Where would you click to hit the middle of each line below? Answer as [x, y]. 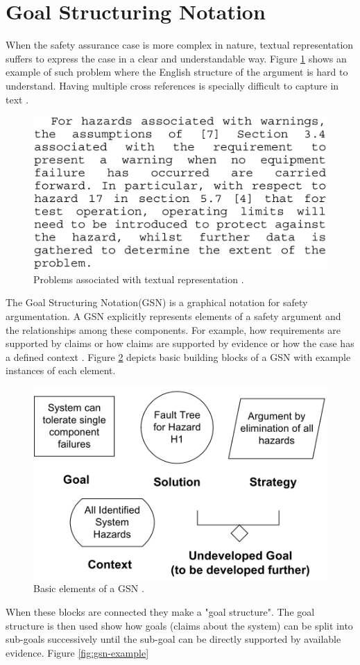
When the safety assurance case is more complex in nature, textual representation [180, 45]
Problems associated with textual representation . [139, 279]
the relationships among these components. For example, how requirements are [173, 329]
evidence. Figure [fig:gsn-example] [77, 652]
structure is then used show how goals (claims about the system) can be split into [179, 625]
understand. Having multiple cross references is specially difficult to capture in [172, 85]
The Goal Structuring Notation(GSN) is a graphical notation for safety [157, 302]
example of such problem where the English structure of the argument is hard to [177, 72]
